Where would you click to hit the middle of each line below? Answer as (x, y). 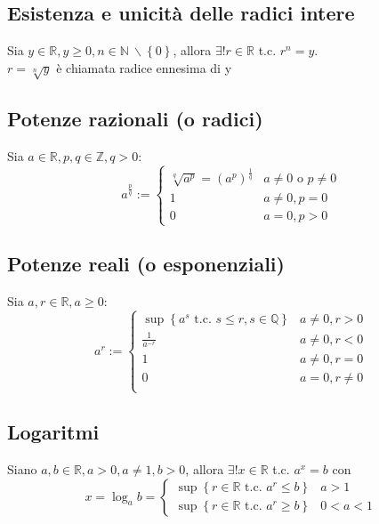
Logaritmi (53, 432)
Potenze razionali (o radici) (135, 118)
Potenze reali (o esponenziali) (146, 264)
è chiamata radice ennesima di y (144, 67)
